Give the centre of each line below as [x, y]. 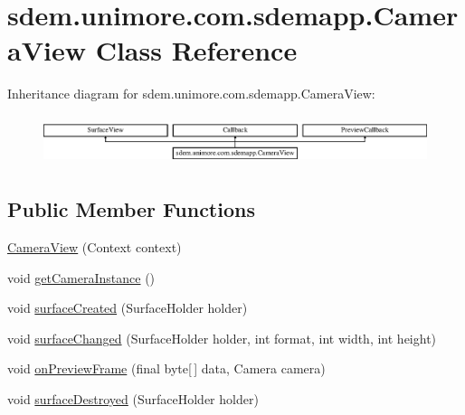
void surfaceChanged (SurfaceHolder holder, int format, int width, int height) [222, 338]
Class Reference [196, 50]
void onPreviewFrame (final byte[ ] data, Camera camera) [166, 368]
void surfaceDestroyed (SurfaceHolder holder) [133, 399]
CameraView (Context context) [95, 247]
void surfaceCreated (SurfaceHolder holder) [128, 308]
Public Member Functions [131, 209]
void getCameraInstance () [81, 277]
